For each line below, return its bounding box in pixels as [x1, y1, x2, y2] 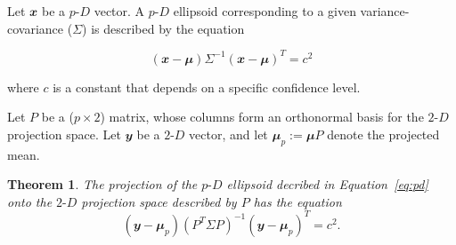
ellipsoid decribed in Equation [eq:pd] [226, 175, 428, 194]
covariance [7, 19, 64, 37]
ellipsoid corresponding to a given [173, 2, 356, 20]
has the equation [253, 192, 342, 210]
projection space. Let [7, 124, 121, 143]
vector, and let [189, 124, 268, 143]
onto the [7, 192, 53, 210]
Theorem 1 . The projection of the [7, 175, 198, 194]
